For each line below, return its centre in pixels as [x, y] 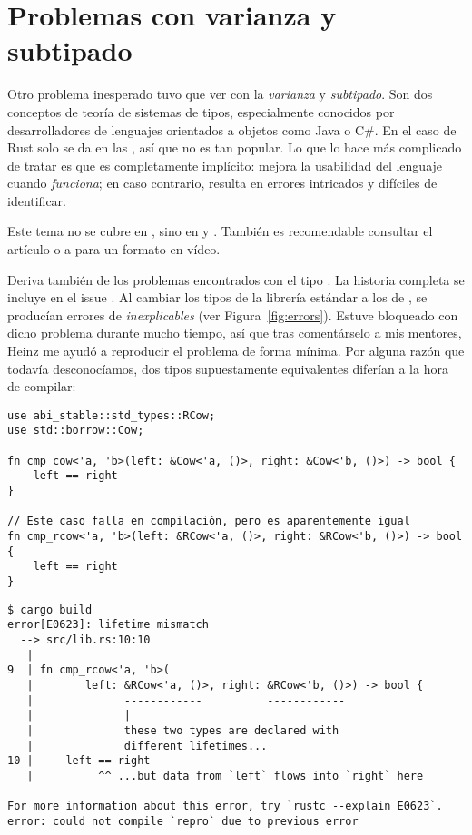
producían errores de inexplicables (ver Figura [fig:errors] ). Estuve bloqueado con [233, 314]
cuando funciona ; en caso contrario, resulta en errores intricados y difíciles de [222, 183]
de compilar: [42, 386]
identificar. [37, 200]
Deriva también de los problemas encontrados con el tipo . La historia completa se [236, 279]
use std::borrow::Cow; [76, 431]
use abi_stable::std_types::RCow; [112, 415]
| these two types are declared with [183, 730]
